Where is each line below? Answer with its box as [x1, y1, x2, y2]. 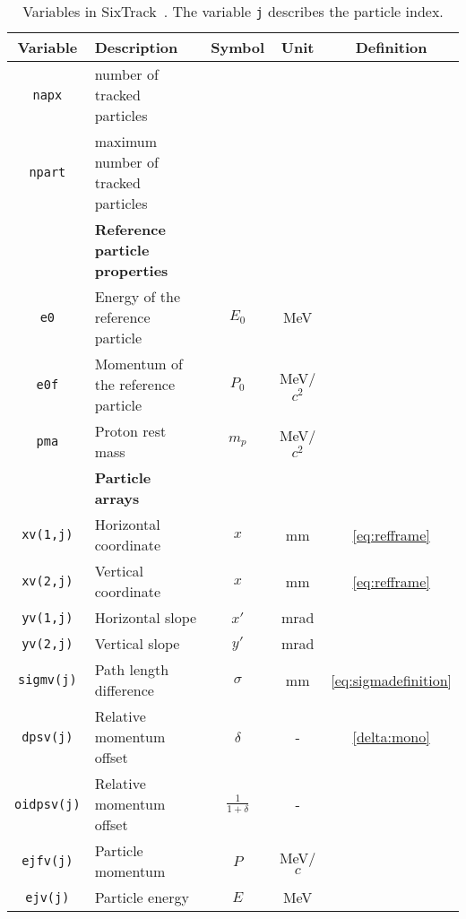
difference [94, 680, 154, 700]
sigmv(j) [18, 672, 77, 687]
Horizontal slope [94, 607, 197, 628]
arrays [94, 488, 140, 508]
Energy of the [94, 286, 181, 307]
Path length [94, 659, 169, 680]
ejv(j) [25, 889, 70, 905]
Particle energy [94, 887, 189, 907]
